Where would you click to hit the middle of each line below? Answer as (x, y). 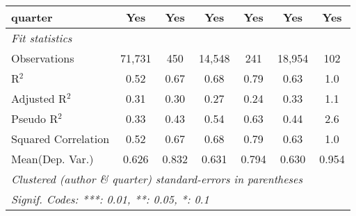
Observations (43, 58)
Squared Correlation (60, 139)
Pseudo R (35, 118)
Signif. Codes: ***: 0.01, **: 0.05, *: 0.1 (110, 199)
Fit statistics (42, 38)
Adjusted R (39, 98)
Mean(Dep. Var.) (52, 159)
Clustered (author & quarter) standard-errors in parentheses (157, 179)
